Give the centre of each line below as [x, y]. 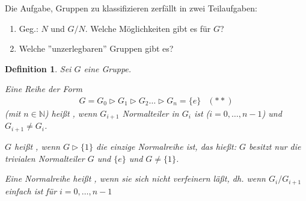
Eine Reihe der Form [44, 89]
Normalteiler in [151, 113]
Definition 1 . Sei [38, 68]
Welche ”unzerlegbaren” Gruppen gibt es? [96, 48]
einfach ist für [31, 190]
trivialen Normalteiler [45, 158]
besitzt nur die [275, 146]
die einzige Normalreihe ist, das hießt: [167, 146]
